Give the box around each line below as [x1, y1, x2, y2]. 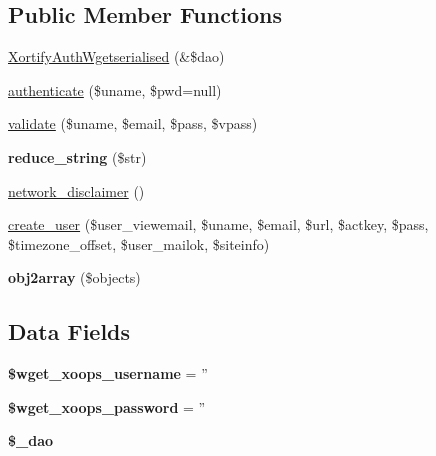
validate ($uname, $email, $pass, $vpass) [8, 113, 258, 134]
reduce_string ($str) [8, 146, 147, 167]
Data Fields [8, 316, 131, 347]
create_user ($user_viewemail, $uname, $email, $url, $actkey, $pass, [8, 214, 429, 235]
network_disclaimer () [8, 180, 145, 201]
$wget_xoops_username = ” [8, 363, 208, 384]
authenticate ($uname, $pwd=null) [8, 79, 222, 100]
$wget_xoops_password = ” [8, 396, 206, 417]
